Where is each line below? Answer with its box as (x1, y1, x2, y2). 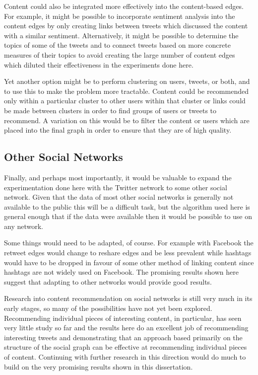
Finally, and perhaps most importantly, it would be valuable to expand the (4, 172, 232, 182)
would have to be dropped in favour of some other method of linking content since (4, 257, 254, 267)
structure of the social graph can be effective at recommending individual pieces (4, 342, 247, 352)
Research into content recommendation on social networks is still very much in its (4, 293, 253, 303)
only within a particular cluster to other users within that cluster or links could (4, 95, 246, 106)
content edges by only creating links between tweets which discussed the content (4, 20, 248, 31)
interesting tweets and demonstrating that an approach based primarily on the (4, 332, 243, 342)
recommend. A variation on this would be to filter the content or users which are (4, 115, 250, 125)
